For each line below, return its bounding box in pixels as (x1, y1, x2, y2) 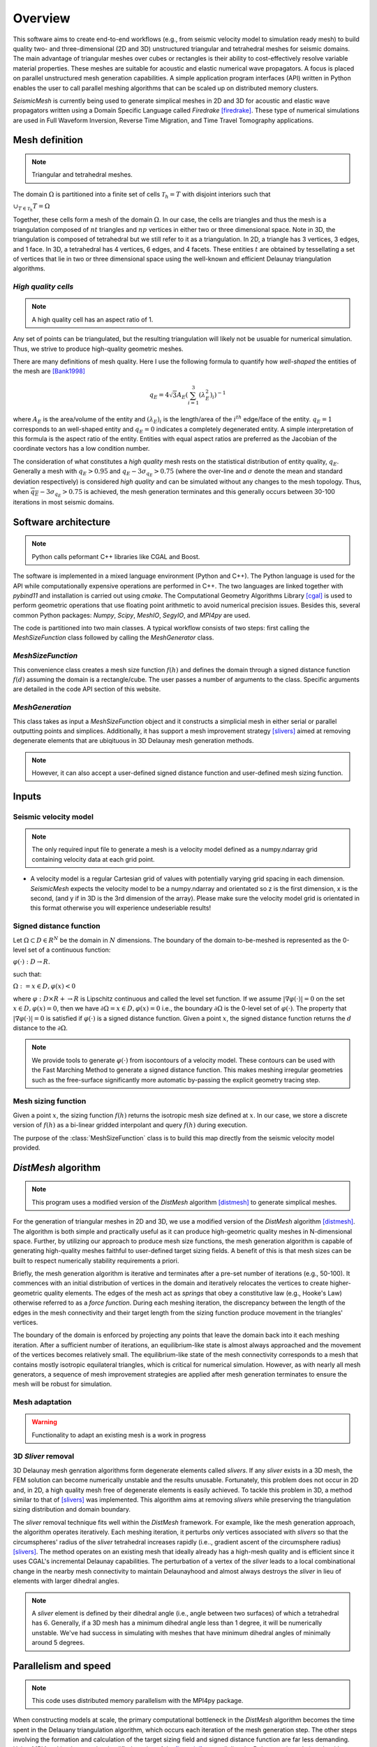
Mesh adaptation (13, 1398, 73, 1407)
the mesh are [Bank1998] (13, 367, 85, 375)
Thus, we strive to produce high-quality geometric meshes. (13, 345, 184, 353)
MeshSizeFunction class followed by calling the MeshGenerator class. (13, 633, 214, 642)
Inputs (13, 790, 42, 802)
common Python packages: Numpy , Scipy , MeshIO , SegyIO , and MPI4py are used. (13, 611, 251, 619)
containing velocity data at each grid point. (31, 855, 155, 863)
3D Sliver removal (13, 1451, 75, 1461)
